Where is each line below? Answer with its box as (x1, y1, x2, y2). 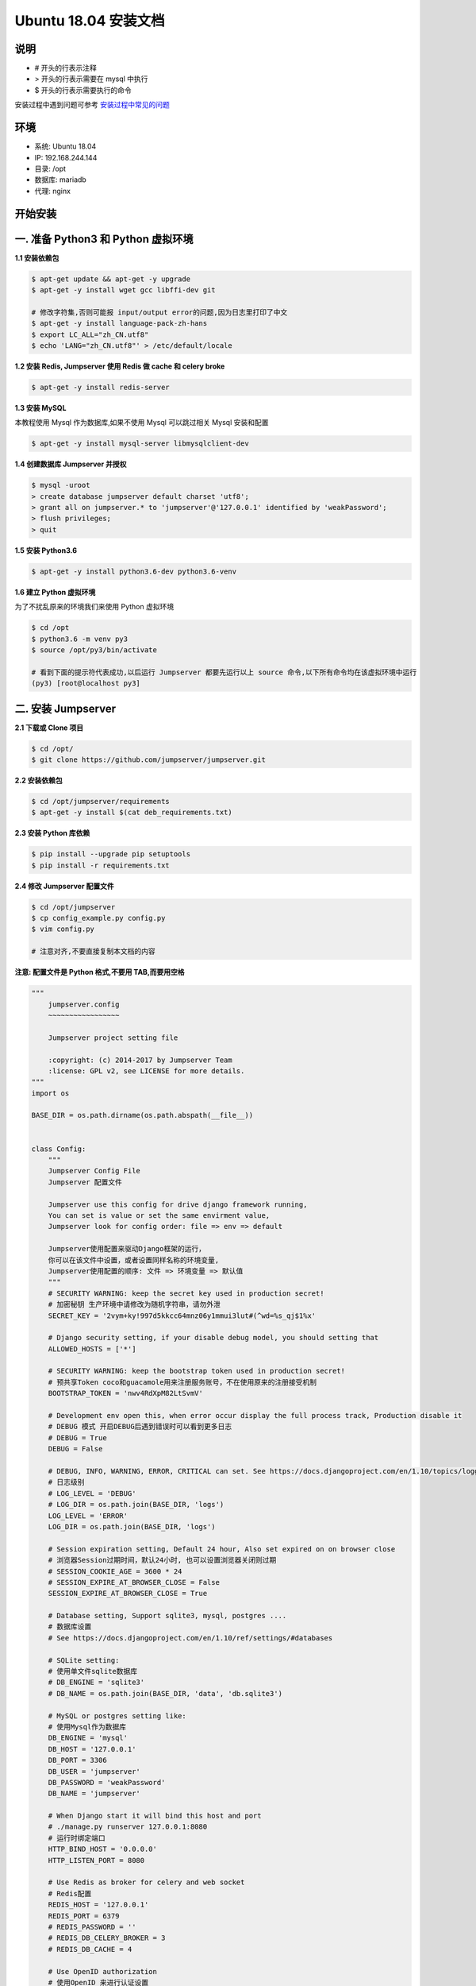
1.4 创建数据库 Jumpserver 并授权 (14, 459, 127, 469)
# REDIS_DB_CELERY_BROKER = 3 (48, 1934, 166, 1942)
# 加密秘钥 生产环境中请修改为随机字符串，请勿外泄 (48, 1300, 221, 1309)
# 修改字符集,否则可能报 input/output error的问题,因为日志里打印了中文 (31, 307, 288, 317)
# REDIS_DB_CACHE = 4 (48, 1945, 132, 1953)
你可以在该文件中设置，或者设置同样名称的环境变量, (48, 1255, 220, 1265)
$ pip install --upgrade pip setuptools (31, 850, 190, 859)
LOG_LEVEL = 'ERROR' (48, 1511, 129, 1520)
